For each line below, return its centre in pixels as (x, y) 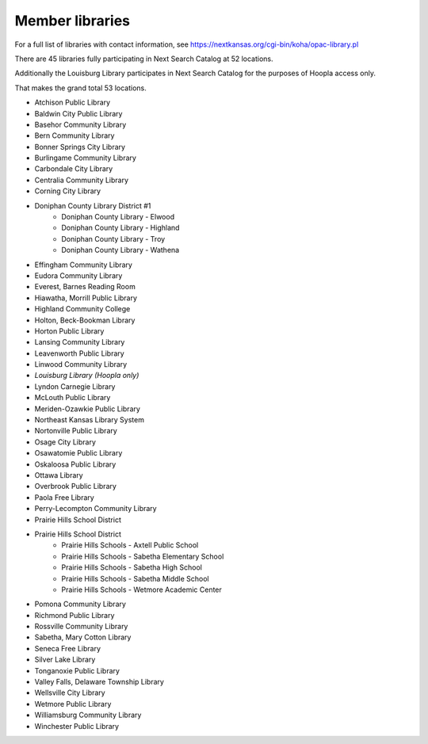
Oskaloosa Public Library (75, 464)
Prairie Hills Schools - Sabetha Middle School (135, 578)
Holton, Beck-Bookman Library (85, 320)
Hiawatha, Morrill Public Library (86, 298)
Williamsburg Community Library (88, 715)
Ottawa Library (59, 475)
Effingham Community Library (83, 265)
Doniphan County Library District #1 (93, 205)
